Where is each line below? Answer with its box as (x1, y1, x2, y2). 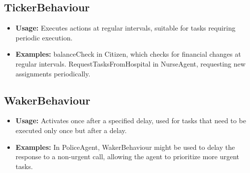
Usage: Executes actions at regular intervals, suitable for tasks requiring (15, 23, 236, 33)
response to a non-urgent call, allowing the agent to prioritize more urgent (15, 151, 240, 162)
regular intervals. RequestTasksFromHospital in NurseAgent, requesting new (15, 58, 246, 69)
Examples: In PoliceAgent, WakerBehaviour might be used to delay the (15, 141, 235, 152)
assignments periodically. (15, 68, 91, 78)
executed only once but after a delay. (15, 125, 127, 135)
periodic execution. (15, 32, 73, 42)
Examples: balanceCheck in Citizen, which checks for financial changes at (15, 49, 241, 59)
